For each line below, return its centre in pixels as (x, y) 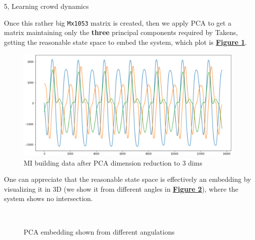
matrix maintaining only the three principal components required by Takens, (121, 32)
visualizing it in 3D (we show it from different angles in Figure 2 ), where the (121, 189)
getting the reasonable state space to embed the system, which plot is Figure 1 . (126, 42)
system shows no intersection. (48, 198)
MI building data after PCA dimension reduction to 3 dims (113, 162)
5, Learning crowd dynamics (47, 6)
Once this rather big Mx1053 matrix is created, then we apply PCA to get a (118, 22)
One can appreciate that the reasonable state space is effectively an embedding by (127, 179)
